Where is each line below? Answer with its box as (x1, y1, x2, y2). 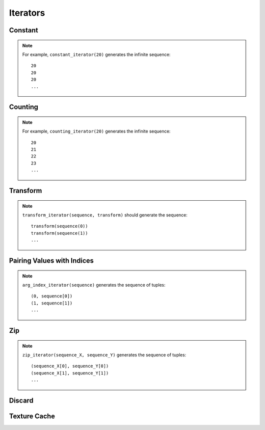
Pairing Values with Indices (9, 257, 94, 265)
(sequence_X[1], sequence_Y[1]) (31, 370, 109, 376)
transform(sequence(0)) (31, 223, 88, 229)
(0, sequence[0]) (31, 294, 73, 299)
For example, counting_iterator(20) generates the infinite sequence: (22, 128, 171, 134)
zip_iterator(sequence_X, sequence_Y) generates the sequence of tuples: (22, 352, 186, 358)
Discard (9, 396, 34, 404)
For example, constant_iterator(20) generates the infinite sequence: (22, 52, 171, 57)
